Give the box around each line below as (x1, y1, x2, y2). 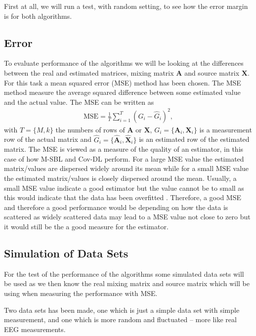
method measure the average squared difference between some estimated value (4, 87, 241, 97)
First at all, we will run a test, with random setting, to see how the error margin (4, 1, 248, 11)
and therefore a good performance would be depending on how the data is (4, 202, 228, 212)
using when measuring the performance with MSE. (4, 288, 158, 298)
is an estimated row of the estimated (139, 134, 250, 144)
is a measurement (199, 124, 252, 134)
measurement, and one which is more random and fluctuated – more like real (4, 314, 237, 325)
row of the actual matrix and (4, 134, 92, 144)
